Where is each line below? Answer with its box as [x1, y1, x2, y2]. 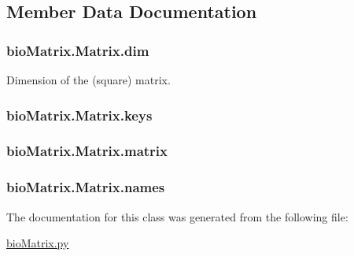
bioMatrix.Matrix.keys [6, 105, 153, 124]
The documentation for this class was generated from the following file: [6, 208, 348, 224]
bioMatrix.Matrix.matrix [6, 141, 168, 161]
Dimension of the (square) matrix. [6, 72, 171, 87]
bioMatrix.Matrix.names [6, 177, 165, 197]
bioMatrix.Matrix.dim [6, 40, 149, 60]
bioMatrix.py [6, 235, 69, 251]
